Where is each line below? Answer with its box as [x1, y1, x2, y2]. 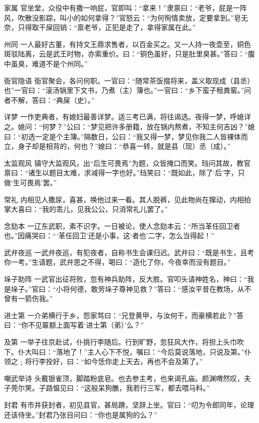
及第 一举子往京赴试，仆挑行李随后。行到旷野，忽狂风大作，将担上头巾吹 [4, 337, 244, 347]
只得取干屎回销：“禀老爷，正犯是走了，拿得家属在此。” [17, 22, 196, 32]
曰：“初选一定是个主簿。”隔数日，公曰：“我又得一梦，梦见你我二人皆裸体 [4, 131, 241, 141]
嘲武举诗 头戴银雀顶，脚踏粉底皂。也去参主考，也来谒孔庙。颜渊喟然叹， [4, 373, 244, 383]
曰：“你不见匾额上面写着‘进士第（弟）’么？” [4, 320, 144, 330]
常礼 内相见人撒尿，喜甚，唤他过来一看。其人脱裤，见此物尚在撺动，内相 [4, 194, 244, 204]
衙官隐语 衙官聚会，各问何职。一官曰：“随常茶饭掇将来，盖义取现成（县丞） [4, 75, 255, 85]
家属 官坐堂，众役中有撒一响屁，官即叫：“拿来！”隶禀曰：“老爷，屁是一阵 [4, 2, 247, 12]
